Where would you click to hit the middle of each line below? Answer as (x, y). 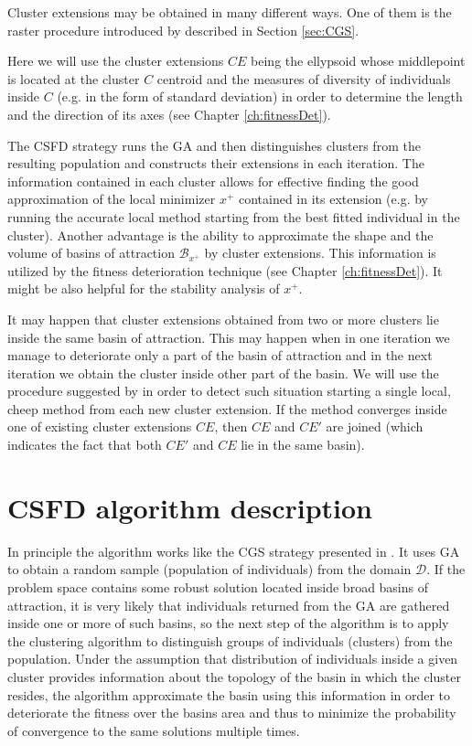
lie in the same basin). (303, 445)
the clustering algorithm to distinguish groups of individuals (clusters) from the (230, 640)
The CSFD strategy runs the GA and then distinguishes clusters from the (214, 145)
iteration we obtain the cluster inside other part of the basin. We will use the (223, 373)
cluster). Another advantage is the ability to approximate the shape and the (220, 234)
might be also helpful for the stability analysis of (144, 288)
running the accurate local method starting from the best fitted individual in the (234, 216)
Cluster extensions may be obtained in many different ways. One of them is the (230, 12)
